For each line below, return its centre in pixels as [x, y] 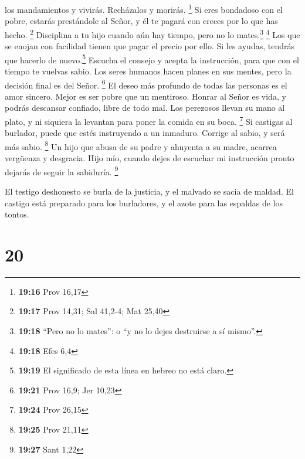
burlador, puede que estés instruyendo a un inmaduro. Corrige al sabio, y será [145, 133]
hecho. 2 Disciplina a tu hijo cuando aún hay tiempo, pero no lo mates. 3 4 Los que [152, 33]
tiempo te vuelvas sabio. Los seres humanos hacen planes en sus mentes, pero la [148, 71]
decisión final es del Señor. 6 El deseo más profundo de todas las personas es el [146, 84]
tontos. [17, 214]
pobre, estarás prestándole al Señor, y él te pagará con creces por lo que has [141, 21]
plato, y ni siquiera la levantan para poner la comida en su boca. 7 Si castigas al [149, 120]
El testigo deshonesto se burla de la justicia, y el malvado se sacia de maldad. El [149, 191]
